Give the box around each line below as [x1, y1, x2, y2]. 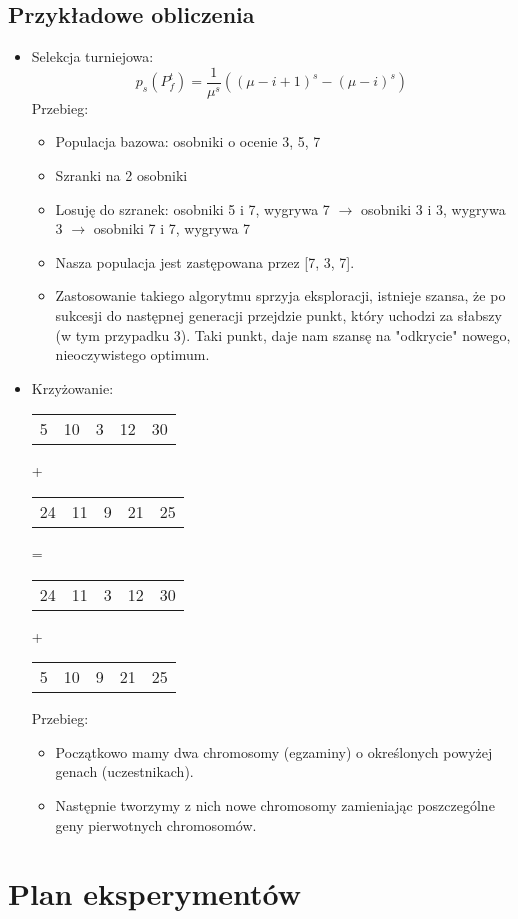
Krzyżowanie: [31, 377, 114, 398]
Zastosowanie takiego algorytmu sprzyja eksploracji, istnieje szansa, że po [55, 285, 506, 306]
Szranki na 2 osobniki [55, 165, 188, 186]
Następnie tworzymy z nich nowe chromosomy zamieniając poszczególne [55, 794, 495, 815]
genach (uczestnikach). [55, 761, 194, 782]
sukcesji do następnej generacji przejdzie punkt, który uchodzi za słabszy [55, 305, 502, 326]
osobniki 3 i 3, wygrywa [360, 198, 506, 219]
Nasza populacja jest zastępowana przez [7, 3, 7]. [55, 251, 355, 272]
